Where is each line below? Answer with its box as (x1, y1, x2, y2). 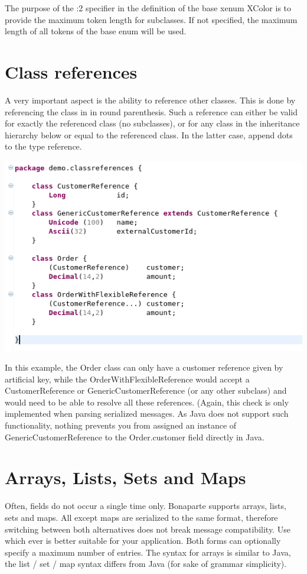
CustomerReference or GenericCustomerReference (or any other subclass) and (5, 384, 287, 397)
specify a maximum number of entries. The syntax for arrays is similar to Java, (5, 546, 291, 558)
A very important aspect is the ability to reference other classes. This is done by (5, 93, 296, 106)
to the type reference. (5, 140, 82, 153)
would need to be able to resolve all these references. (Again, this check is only (5, 395, 289, 408)
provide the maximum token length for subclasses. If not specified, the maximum (5, 13, 298, 25)
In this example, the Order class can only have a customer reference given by (5, 361, 283, 374)
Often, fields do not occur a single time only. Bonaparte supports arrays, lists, (5, 500, 286, 512)
